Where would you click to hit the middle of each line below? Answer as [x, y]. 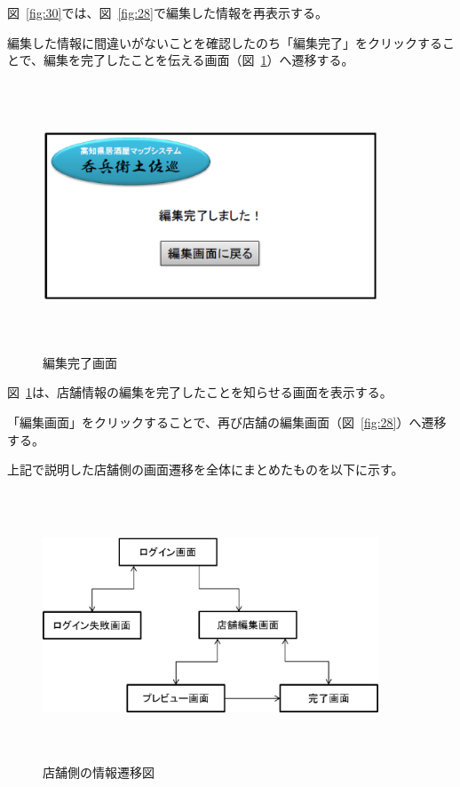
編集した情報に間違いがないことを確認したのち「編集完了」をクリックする [225, 42]
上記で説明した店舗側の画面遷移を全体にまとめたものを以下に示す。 [206, 469]
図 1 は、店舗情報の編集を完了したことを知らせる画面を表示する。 [200, 392]
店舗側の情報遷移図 [99, 771]
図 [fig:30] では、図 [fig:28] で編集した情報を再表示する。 [167, 12]
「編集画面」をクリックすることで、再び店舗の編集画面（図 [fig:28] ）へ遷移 [227, 421]
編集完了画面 [80, 362]
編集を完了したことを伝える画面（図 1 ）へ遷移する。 [199, 60]
